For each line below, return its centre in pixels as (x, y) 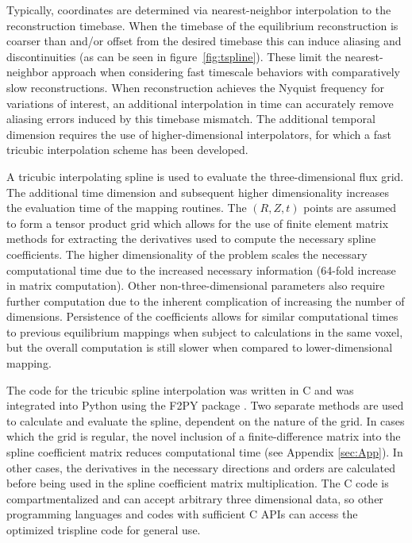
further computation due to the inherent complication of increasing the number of (206, 300)
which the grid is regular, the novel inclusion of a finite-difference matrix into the (204, 436)
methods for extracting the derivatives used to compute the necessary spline (191, 239)
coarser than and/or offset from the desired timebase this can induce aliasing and (204, 41)
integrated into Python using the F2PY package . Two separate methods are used (205, 405)
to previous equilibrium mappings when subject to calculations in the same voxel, (205, 331)
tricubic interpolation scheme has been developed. (127, 150)
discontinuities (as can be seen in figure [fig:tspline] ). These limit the (174, 56)
